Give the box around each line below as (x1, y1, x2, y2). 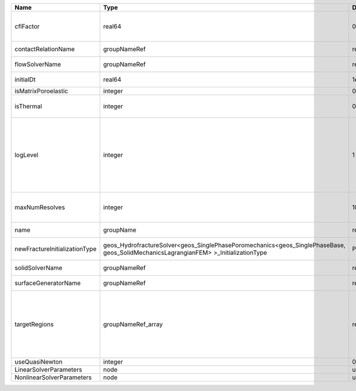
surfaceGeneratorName (14, 279, 81, 287)
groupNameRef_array (103, 320, 163, 328)
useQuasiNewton (14, 358, 63, 365)
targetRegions (14, 320, 54, 328)
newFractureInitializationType (14, 245, 97, 253)
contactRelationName (14, 45, 75, 53)
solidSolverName (14, 264, 62, 272)
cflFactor (14, 23, 40, 30)
